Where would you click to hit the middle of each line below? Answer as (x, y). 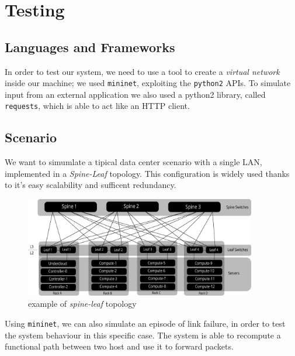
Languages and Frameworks (90, 47)
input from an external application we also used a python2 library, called (135, 94)
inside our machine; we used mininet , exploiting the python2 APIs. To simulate (148, 83)
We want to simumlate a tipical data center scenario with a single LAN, (133, 162)
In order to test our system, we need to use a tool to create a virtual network (142, 71)
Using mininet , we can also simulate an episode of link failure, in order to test (145, 323)
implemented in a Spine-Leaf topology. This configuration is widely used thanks (147, 173)
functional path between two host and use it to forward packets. (119, 346)
